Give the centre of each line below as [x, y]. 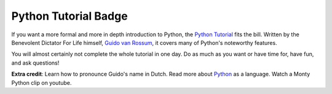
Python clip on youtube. [41, 82]
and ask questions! [35, 63]
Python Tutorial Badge [70, 16]
